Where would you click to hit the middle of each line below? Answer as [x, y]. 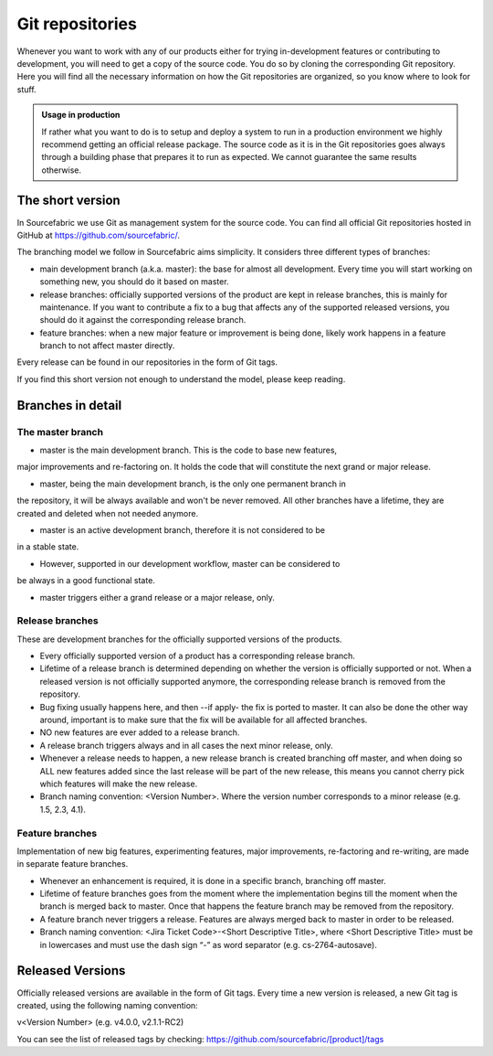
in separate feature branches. [73, 864]
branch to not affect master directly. [107, 346]
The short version [68, 201]
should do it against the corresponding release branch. [143, 320]
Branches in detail [69, 405]
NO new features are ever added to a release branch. [140, 732]
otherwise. [62, 170]
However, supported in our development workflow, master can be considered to [190, 563]
